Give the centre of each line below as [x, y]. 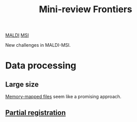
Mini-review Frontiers [86, 9]
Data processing [41, 66]
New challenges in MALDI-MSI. [38, 45]
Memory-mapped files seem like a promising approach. [63, 97]
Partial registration [36, 113]
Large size [22, 84]
